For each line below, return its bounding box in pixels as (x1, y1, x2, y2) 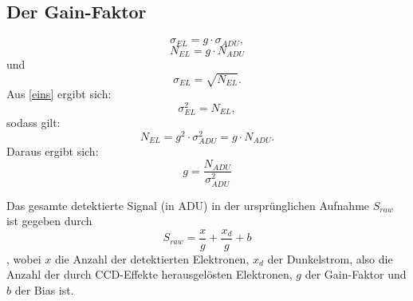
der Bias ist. (14, 282, 74, 299)
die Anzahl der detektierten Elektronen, (54, 250, 250, 267)
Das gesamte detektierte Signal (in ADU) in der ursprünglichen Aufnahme (6, 196, 370, 213)
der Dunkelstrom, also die (267, 250, 393, 267)
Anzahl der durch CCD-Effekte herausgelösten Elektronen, (6, 266, 293, 283)
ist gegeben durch (6, 212, 92, 229)
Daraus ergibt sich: (6, 142, 99, 159)
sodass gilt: (6, 114, 61, 131)
